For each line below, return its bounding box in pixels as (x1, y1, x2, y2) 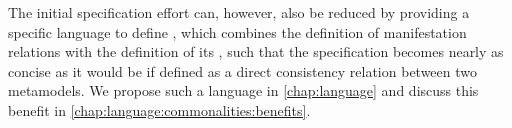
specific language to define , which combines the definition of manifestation (8, 21, 467, 42)
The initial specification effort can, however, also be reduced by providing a (8, 2, 470, 22)
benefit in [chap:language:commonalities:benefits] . (8, 99, 311, 120)
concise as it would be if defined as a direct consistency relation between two (8, 60, 478, 81)
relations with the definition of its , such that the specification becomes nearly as (8, 41, 504, 62)
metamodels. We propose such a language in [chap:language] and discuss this (8, 80, 479, 101)
